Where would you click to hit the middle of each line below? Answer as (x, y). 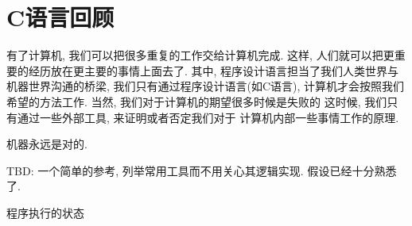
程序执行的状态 (45, 212)
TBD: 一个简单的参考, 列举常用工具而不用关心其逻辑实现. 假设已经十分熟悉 (202, 170)
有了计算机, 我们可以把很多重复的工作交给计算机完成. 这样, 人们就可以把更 (200, 55)
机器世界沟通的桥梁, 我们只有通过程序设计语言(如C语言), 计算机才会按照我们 (206, 86)
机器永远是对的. (47, 144)
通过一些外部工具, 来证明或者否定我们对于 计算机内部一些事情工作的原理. (208, 117)
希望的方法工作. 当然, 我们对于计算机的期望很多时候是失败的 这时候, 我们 (197, 101)
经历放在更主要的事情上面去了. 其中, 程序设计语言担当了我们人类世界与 (214, 70)
